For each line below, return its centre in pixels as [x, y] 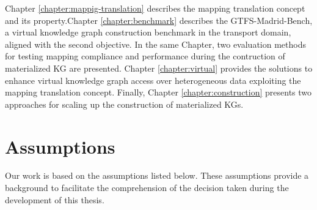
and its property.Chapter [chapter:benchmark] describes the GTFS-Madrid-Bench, [159, 20]
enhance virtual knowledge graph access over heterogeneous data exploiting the [153, 80]
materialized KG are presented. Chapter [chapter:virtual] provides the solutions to [159, 68]
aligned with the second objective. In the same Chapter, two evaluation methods [155, 44]
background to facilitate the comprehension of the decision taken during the [147, 188]
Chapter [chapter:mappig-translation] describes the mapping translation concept [155, 8]
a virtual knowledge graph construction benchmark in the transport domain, [148, 32]
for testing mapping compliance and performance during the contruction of [145, 56]
